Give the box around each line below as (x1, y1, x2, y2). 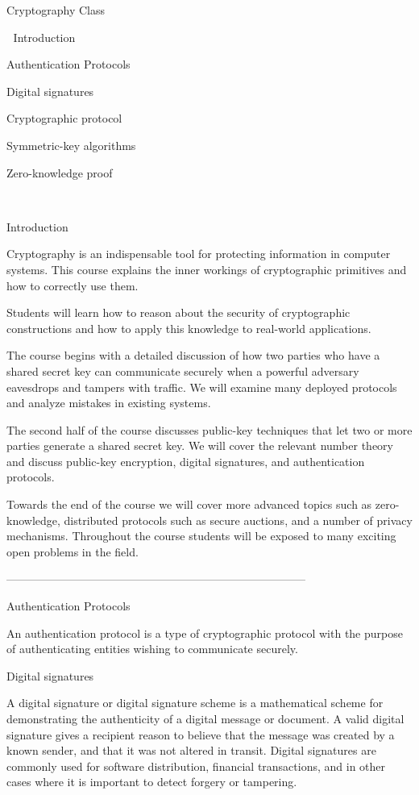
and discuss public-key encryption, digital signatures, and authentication (6, 452, 365, 469)
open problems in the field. (6, 543, 139, 560)
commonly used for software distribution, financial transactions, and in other (6, 757, 386, 774)
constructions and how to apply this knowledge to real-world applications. (6, 319, 371, 336)
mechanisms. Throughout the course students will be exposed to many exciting (6, 527, 396, 544)
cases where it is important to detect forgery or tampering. (6, 773, 297, 790)
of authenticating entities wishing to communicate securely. (6, 640, 298, 657)
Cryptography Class (6, 2, 105, 18)
